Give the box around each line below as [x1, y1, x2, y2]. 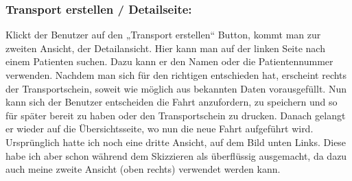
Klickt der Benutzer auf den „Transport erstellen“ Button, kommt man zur [5, 27, 321, 42]
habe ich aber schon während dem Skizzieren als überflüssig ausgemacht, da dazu [5, 148, 347, 162]
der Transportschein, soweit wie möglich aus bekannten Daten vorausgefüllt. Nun [5, 81, 347, 95]
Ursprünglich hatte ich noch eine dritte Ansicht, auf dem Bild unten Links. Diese [5, 134, 347, 149]
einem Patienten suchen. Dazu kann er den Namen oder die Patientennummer [5, 54, 333, 69]
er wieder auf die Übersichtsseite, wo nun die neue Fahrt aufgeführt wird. [5, 121, 314, 136]
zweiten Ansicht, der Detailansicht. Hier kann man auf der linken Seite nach [5, 40, 325, 55]
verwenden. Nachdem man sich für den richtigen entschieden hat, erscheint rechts [5, 68, 347, 82]
